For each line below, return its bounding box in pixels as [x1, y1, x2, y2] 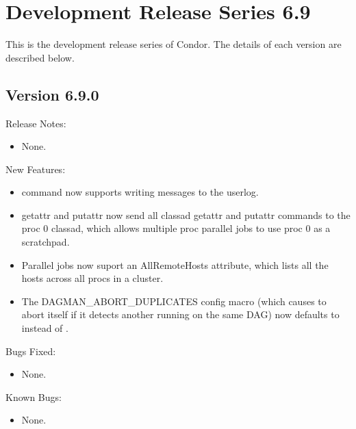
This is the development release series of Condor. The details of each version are [5, 37, 342, 51]
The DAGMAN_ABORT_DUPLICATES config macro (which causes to [21, 294, 327, 308]
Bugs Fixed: [5, 343, 56, 358]
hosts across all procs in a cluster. [21, 271, 164, 285]
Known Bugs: [5, 389, 62, 404]
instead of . [21, 321, 68, 335]
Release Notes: [5, 116, 66, 130]
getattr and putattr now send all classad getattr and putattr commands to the [21, 207, 351, 222]
